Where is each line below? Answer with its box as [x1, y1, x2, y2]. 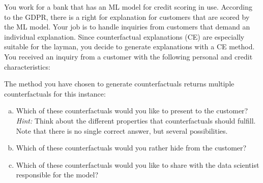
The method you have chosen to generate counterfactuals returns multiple [4, 78, 235, 89]
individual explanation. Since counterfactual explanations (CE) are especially [4, 31, 245, 42]
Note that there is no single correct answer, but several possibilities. [16, 125, 228, 136]
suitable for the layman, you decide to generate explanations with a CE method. [4, 41, 255, 52]
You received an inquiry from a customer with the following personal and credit [4, 51, 253, 62]
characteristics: [4, 61, 50, 72]
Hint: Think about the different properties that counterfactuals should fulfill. [16, 115, 256, 126]
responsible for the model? [16, 169, 99, 180]
